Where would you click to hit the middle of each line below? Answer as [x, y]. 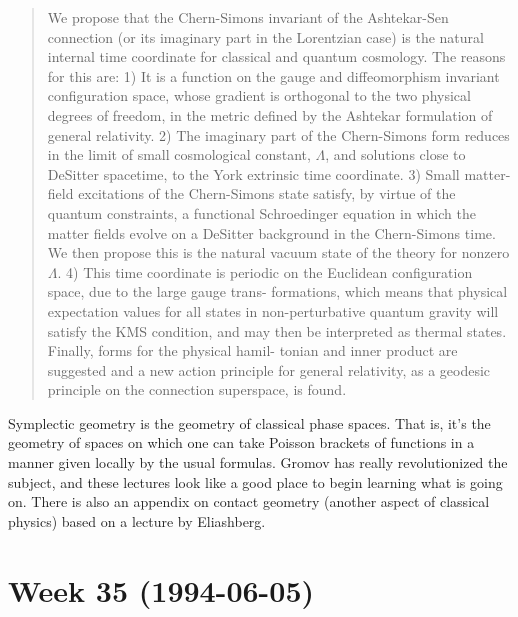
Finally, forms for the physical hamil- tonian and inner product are [252, 350]
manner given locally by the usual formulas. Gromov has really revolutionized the [258, 462]
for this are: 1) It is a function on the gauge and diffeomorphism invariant [273, 75]
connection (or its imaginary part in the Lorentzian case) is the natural [265, 36]
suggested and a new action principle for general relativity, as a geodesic [269, 369]
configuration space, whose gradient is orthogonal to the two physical [259, 95]
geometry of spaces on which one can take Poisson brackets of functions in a [241, 442]
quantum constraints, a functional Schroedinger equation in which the [261, 212]
